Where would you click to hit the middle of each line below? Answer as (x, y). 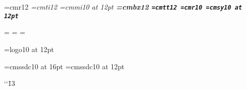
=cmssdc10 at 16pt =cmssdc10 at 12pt (64, 66)
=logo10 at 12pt (29, 49)
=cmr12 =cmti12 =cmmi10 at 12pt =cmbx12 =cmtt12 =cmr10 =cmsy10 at (123, 7)
